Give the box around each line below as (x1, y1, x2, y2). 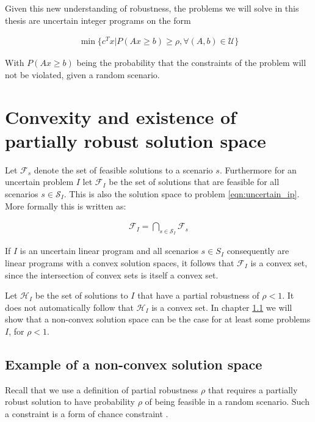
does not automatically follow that (5, 300, 134, 313)
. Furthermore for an (219, 163, 297, 176)
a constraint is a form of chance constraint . (5, 407, 168, 420)
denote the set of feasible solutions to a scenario (34, 163, 213, 176)
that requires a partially (208, 383, 298, 396)
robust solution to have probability (5, 395, 135, 408)
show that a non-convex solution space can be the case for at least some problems (5, 313, 311, 326)
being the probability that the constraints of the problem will (76, 56, 306, 69)
